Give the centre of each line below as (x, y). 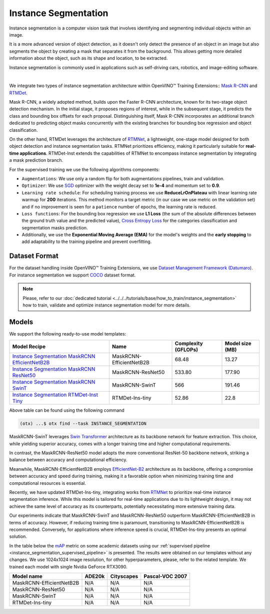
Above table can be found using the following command (67, 410)
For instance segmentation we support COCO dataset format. (72, 275)
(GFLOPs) (186, 350)
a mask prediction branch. (36, 160)
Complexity (189, 344)
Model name (27, 576)
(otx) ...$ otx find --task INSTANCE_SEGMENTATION (83, 424)
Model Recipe (29, 347)
